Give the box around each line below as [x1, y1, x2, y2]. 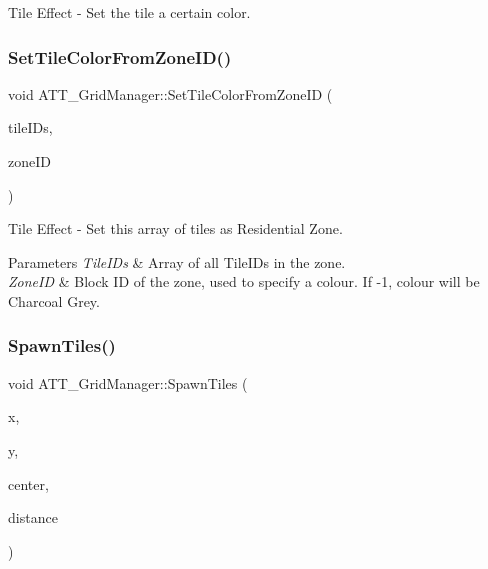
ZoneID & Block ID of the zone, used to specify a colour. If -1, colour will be [8, 271, 480, 292]
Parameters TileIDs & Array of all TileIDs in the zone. [8, 251, 346, 272]
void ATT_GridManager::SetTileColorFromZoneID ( [8, 83, 333, 104]
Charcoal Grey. [8, 290, 100, 311]
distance [8, 507, 58, 528]
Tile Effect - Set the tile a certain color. [8, 2, 251, 22]
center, [8, 473, 49, 494]
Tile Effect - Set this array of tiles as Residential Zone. [8, 218, 343, 239]
